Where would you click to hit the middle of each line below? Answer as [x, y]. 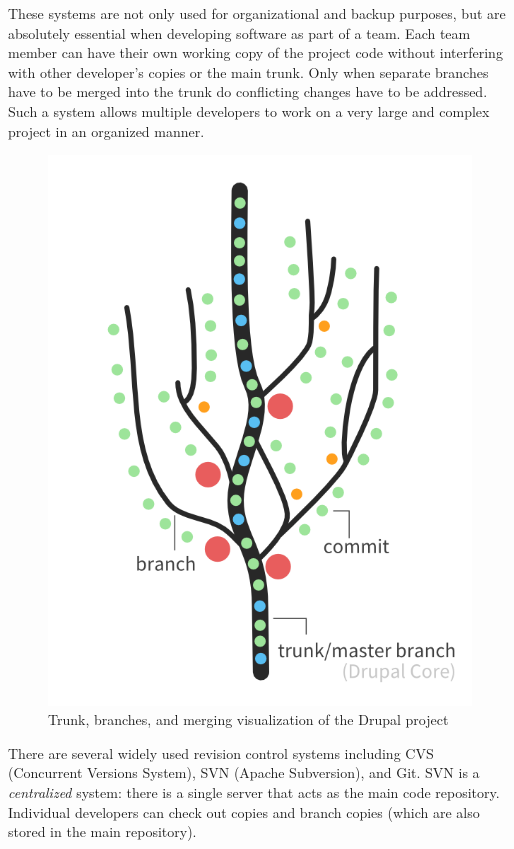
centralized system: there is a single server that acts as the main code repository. [254, 792]
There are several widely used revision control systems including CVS [221, 752]
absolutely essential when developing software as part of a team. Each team [239, 32]
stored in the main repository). [102, 831]
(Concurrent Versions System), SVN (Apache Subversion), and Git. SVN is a [244, 772]
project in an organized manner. [106, 130]
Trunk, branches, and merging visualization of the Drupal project [248, 719]
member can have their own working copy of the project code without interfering [255, 52]
